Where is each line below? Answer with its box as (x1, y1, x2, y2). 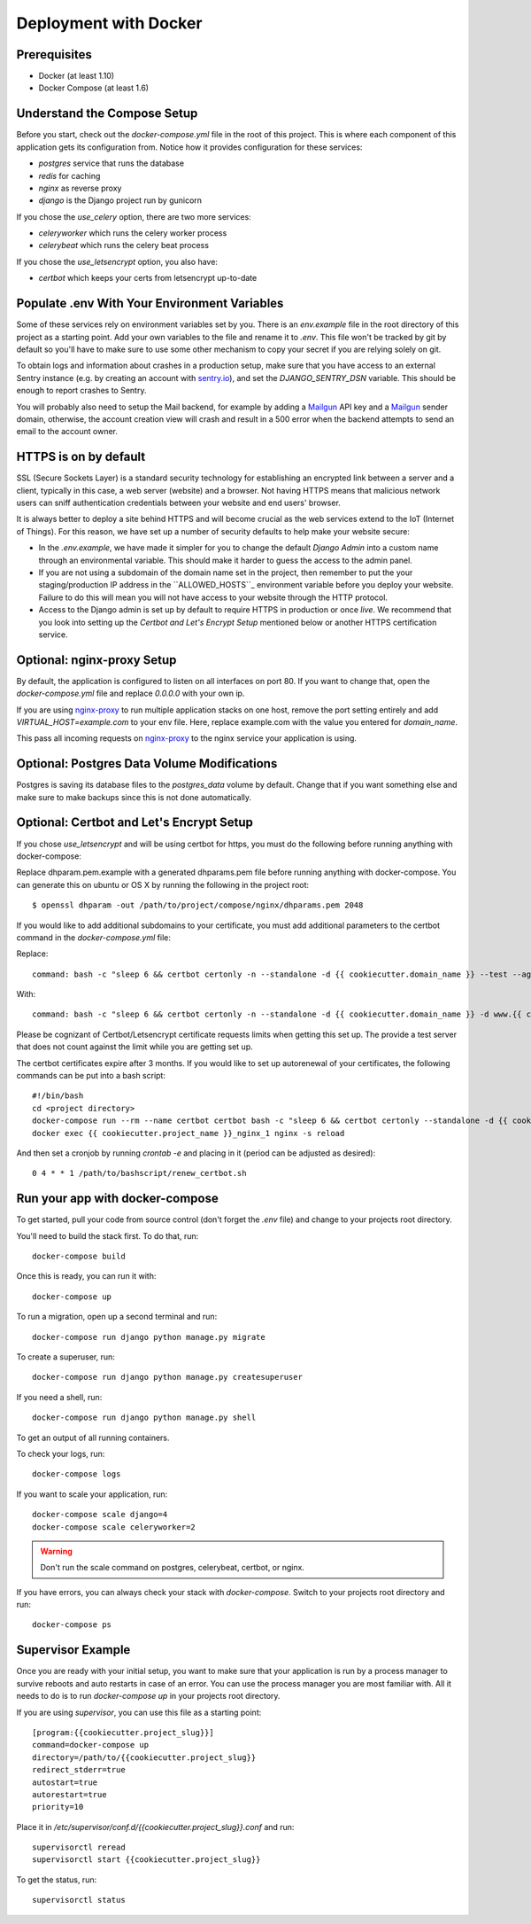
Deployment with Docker (16, 13, 203, 33)
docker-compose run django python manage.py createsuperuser (32, 1372, 303, 1383)
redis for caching (38, 170, 101, 181)
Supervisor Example (16, 1642, 131, 1657)
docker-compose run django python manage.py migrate (32, 1332, 265, 1342)
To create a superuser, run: (16, 1351, 115, 1362)
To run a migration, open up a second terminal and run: (16, 1312, 218, 1322)
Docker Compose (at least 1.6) (38, 82, 150, 93)
